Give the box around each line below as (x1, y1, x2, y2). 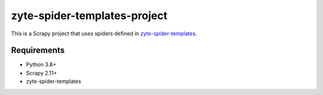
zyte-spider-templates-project (11, 9, 167, 22)
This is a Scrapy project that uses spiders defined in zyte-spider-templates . (11, 30, 197, 37)
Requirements (11, 45, 65, 56)
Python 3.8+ (26, 61, 57, 68)
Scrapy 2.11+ (26, 69, 57, 76)
